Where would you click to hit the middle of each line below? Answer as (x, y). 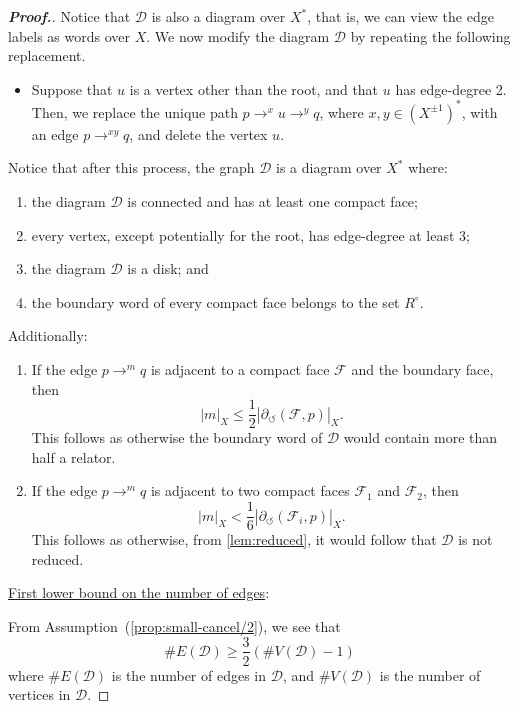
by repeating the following (430, 35)
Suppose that (72, 88)
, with (479, 111)
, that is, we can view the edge (400, 16)
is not (475, 539)
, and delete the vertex (198, 133)
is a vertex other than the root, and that (254, 88)
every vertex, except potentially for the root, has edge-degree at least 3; (250, 234)
